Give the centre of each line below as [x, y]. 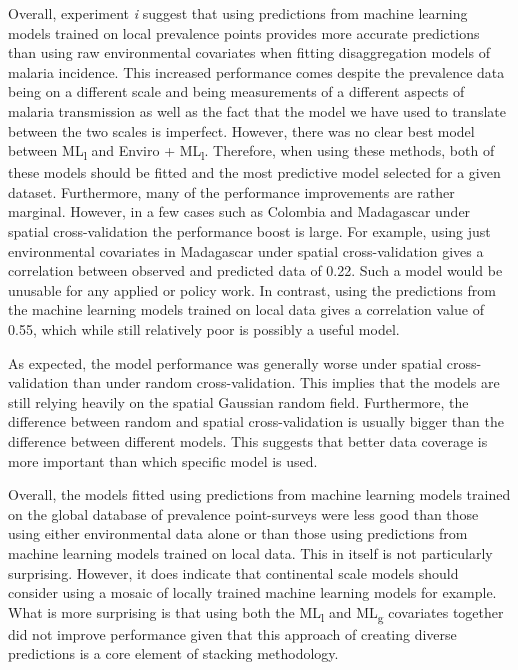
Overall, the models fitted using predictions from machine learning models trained [259, 494]
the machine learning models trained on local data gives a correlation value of [246, 309]
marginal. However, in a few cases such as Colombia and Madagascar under [239, 211]
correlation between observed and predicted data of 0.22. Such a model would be [255, 270]
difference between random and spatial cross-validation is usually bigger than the [256, 421]
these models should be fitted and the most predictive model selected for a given [254, 172]
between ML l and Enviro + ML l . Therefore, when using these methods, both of [251, 151]
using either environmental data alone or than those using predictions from [238, 533]
